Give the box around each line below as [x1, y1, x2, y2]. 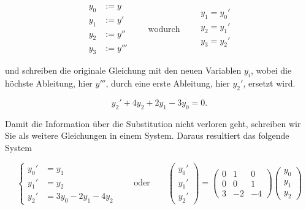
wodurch [148, 25, 180, 34]
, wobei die [251, 64, 292, 77]
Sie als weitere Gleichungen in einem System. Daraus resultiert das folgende [5, 129, 289, 142]
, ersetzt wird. [243, 77, 296, 90]
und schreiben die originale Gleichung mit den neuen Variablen [5, 64, 242, 77]
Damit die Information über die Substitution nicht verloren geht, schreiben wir [5, 117, 301, 130]
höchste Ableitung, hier [5, 77, 93, 90]
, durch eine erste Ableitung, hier [105, 77, 230, 90]
